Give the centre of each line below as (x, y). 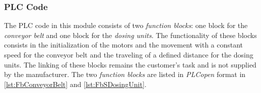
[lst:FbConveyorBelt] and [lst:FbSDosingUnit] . (75, 84)
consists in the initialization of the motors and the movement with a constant (124, 45)
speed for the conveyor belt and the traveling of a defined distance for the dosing (129, 54)
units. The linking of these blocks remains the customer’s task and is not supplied (130, 64)
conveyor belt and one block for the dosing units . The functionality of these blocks (130, 35)
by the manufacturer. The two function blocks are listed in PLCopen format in (125, 74)
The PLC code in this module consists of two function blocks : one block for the (126, 25)
